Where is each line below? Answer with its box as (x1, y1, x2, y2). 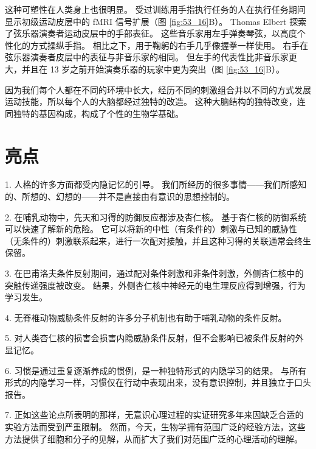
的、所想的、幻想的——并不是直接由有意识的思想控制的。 (5, 190, 235, 203)
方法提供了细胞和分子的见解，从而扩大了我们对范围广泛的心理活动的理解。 (5, 432, 303, 445)
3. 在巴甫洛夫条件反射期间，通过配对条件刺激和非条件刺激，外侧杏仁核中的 (5, 267, 304, 280)
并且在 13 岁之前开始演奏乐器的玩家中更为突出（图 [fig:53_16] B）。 (21, 62, 284, 75)
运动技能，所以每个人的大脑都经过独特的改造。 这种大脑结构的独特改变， (5, 95, 297, 108)
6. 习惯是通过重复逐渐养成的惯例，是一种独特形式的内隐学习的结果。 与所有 (5, 364, 307, 377)
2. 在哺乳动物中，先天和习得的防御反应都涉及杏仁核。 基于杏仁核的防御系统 (5, 210, 307, 223)
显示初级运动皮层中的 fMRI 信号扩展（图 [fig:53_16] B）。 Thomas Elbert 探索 (5, 15, 307, 27)
